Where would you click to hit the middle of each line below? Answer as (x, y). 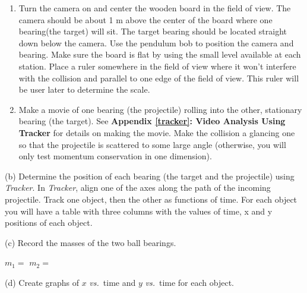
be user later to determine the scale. (84, 89)
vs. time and (113, 282)
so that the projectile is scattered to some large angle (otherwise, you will (152, 144)
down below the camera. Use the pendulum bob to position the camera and (156, 42)
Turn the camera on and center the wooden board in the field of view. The (155, 8)
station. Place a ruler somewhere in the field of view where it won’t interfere (157, 66)
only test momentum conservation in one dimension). (115, 156)
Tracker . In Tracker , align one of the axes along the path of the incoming (138, 188)
